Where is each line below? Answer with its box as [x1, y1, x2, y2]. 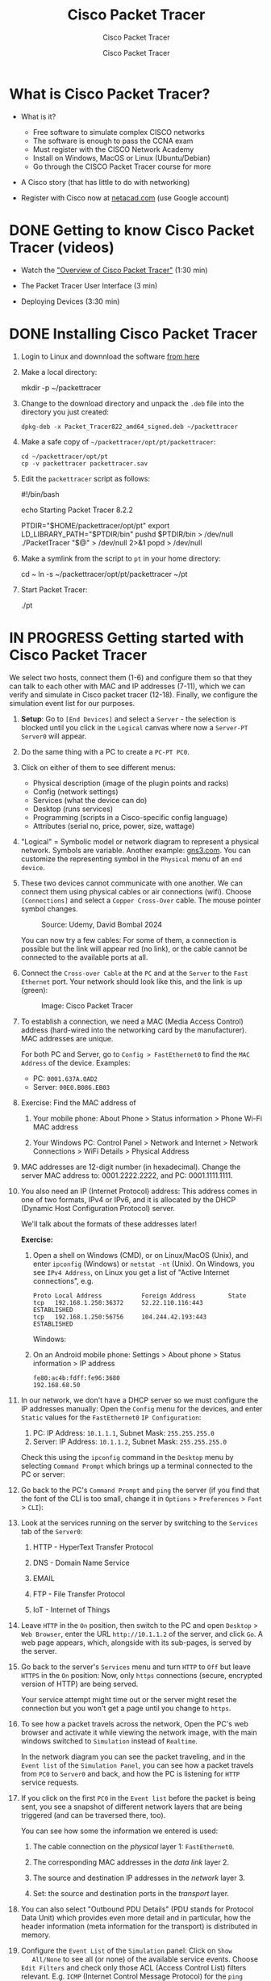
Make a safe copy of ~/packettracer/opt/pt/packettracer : [20, 436, 216, 446]
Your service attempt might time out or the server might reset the [20, 1694, 237, 1704]
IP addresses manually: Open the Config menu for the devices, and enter [20, 1403, 263, 1413]
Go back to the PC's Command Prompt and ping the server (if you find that [20, 1485, 261, 1495]
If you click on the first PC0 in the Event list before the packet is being [20, 1793, 256, 1802]
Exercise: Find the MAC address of [20, 1097, 136, 1108]
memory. [20, 1929, 51, 1940]
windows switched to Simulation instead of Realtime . [20, 1735, 198, 1746]
